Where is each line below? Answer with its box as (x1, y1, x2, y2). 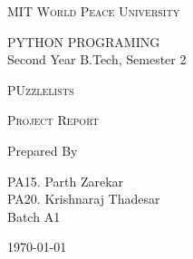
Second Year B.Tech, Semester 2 (7, 50, 187, 69)
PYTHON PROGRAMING (7, 32, 160, 51)
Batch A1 (7, 206, 61, 225)
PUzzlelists (7, 80, 74, 99)
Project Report (7, 110, 99, 129)
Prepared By (7, 140, 78, 159)
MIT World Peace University (7, 2, 180, 20)
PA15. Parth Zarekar (7, 171, 124, 190)
